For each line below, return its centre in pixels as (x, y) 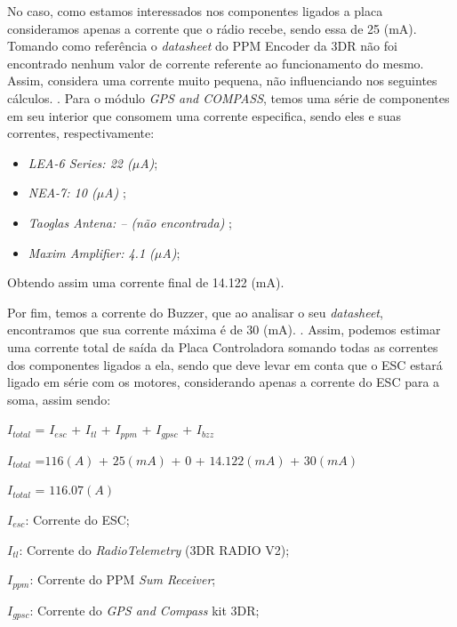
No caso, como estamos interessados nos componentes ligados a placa (195, 11)
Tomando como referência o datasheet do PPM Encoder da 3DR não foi (202, 46)
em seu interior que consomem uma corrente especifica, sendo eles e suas (204, 115)
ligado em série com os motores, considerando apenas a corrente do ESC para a (224, 382)
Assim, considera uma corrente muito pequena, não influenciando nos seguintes (222, 80)
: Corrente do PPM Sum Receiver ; (123, 579)
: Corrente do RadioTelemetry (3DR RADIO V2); (154, 549)
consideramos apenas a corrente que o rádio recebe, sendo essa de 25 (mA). (212, 28)
